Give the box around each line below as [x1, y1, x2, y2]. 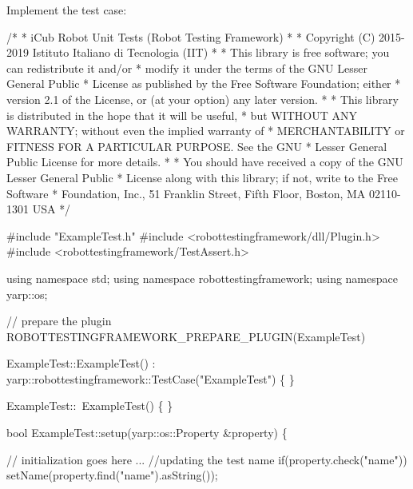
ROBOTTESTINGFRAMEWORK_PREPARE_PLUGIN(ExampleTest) [6, 328, 366, 344]
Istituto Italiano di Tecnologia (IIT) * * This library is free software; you [32, 44, 390, 61]
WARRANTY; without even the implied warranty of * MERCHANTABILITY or [6, 122, 405, 139]
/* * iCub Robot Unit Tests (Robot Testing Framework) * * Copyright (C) [6, 28, 375, 45]
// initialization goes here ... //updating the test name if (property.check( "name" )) [6, 451, 407, 467]
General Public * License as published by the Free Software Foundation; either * [6, 75, 401, 92]
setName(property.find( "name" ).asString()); [6, 467, 218, 483]
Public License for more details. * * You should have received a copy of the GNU [6, 153, 403, 170]
